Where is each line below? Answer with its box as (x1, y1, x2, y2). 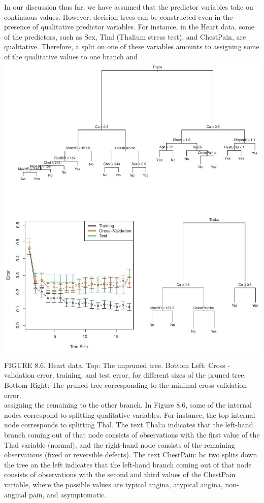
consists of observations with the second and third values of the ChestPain (4, 469, 236, 480)
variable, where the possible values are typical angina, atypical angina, (4, 479, 223, 489)
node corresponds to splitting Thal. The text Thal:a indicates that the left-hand (4, 419, 253, 430)
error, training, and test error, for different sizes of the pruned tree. (37, 370, 246, 380)
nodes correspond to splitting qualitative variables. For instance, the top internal (4, 409, 255, 420)
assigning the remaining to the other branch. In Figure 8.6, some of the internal (4, 399, 252, 410)
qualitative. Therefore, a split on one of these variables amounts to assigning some (4, 41, 259, 52)
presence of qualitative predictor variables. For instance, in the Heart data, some (4, 21, 255, 32)
